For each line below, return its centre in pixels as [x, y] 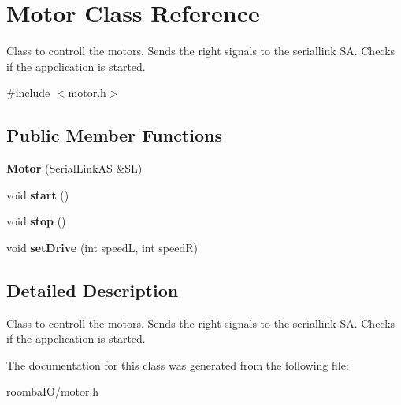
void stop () [36, 221]
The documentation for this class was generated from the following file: [178, 364]
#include [28, 93]
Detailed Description [93, 290]
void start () [38, 194]
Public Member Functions [114, 135]
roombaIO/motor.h [53, 391]
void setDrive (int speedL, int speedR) [102, 247]
